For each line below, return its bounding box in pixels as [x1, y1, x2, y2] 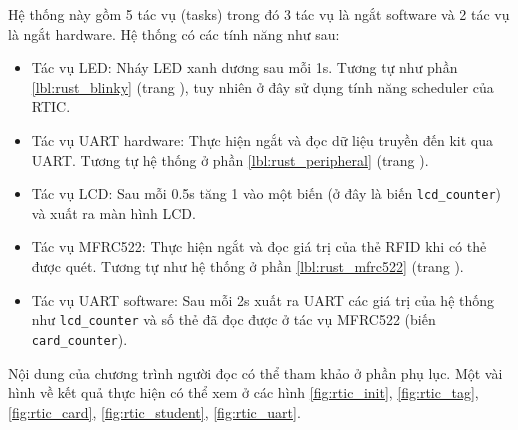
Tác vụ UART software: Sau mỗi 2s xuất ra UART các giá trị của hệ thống [31, 289, 495, 310]
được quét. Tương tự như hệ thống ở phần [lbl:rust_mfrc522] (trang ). [31, 256, 464, 276]
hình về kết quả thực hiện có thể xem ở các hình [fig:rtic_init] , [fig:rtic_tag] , [8, 382, 479, 403]
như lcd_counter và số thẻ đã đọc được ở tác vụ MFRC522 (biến [31, 309, 436, 330]
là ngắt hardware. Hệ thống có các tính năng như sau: [8, 23, 340, 44]
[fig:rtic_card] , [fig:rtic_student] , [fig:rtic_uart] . [8, 401, 301, 422]
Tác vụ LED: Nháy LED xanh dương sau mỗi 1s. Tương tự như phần [31, 57, 458, 78]
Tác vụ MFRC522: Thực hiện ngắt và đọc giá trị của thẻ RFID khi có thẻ [31, 236, 487, 257]
